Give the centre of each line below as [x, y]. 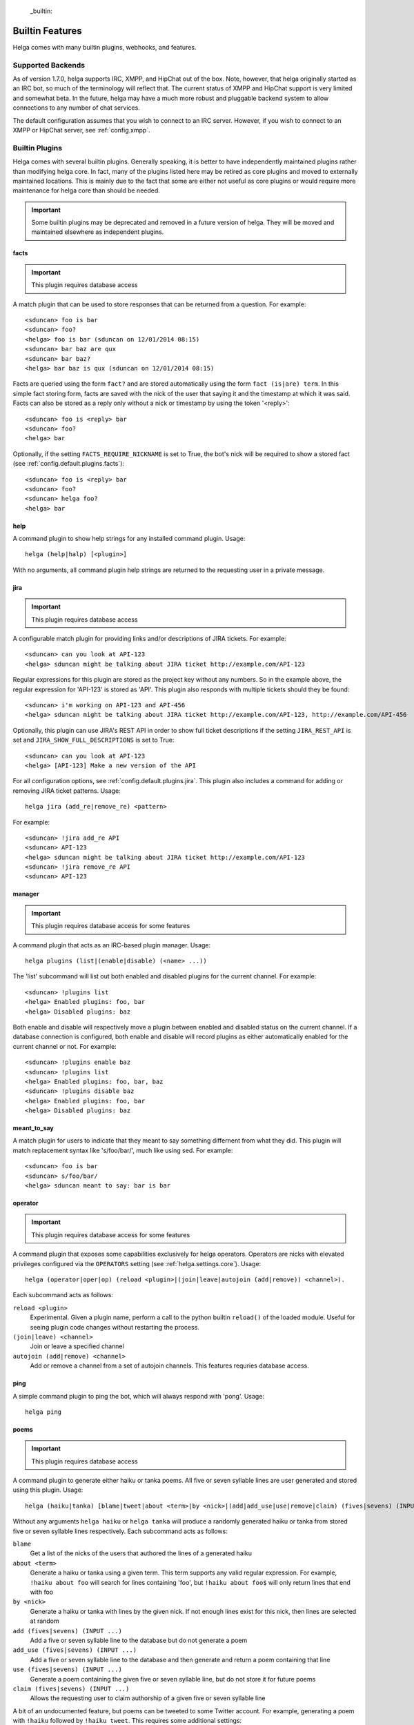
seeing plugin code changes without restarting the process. [115, 1327]
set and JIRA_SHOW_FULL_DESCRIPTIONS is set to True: [93, 740]
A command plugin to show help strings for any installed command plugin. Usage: [129, 539]
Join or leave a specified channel [77, 1346]
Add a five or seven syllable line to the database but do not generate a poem [139, 1640]
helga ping [43, 1412]
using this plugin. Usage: [48, 1490]
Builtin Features [47, 31]
